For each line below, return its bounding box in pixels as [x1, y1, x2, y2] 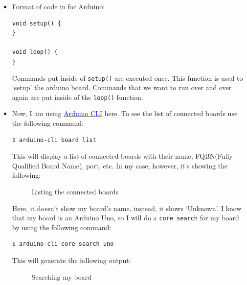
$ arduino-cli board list [12, 136, 96, 143]
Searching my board [31, 271, 92, 282]
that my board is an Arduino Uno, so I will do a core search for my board [12, 213, 239, 223]
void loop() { [12, 48, 58, 56]
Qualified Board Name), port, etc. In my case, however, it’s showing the [12, 160, 228, 170]
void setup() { [12, 20, 62, 27]
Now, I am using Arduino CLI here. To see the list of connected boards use [12, 108, 238, 119]
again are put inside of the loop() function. [12, 92, 143, 102]
